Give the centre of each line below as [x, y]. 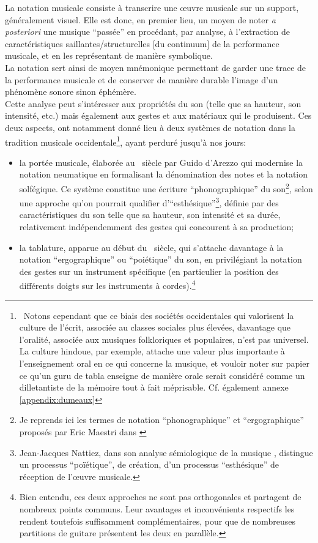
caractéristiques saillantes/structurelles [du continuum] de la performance [142, 43]
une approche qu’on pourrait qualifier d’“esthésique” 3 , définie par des [149, 202]
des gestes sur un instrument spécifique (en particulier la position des [149, 271]
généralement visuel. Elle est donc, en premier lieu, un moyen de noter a [140, 19]
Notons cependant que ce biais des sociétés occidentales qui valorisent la [159, 315]
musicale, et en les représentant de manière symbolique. [109, 55]
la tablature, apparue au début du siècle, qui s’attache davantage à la [151, 247]
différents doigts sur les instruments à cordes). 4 [107, 285]
